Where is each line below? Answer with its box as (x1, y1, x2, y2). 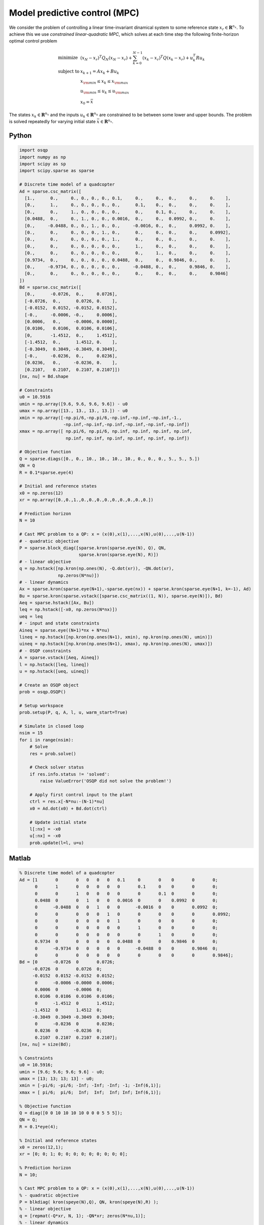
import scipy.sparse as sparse (19, 168, 95, 173)
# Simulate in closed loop (19, 723, 84, 729)
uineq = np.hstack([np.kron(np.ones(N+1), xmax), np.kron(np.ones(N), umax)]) (19, 641, 213, 647)
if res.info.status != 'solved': (29, 771, 110, 777)
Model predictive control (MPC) (9, 7, 139, 18)
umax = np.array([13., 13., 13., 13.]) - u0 (19, 408, 128, 414)
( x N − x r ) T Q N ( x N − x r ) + (80, 54, 132, 62)
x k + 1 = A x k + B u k (80, 69, 119, 75)
